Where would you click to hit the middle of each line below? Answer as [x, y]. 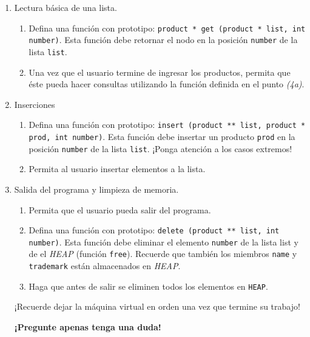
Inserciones [35, 104]
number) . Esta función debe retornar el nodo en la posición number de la [163, 40]
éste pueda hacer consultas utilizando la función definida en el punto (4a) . [167, 84]
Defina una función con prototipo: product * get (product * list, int [167, 28]
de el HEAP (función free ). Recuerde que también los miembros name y [163, 254]
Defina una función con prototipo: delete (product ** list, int [154, 230]
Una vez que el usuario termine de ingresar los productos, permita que [160, 72]
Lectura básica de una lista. [66, 7]
